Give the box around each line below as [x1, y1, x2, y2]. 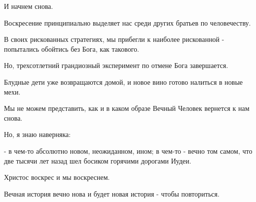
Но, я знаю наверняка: [4, 129, 71, 139]
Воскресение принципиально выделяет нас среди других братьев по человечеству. [4, 17, 251, 28]
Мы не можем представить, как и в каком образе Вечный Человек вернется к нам [4, 103, 250, 113]
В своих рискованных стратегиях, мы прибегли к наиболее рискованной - [4, 34, 224, 44]
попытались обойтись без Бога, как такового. [4, 43, 139, 54]
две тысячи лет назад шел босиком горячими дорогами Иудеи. [4, 155, 191, 166]
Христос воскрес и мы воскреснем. [4, 172, 110, 182]
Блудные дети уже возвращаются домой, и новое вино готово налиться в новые [4, 76, 243, 87]
